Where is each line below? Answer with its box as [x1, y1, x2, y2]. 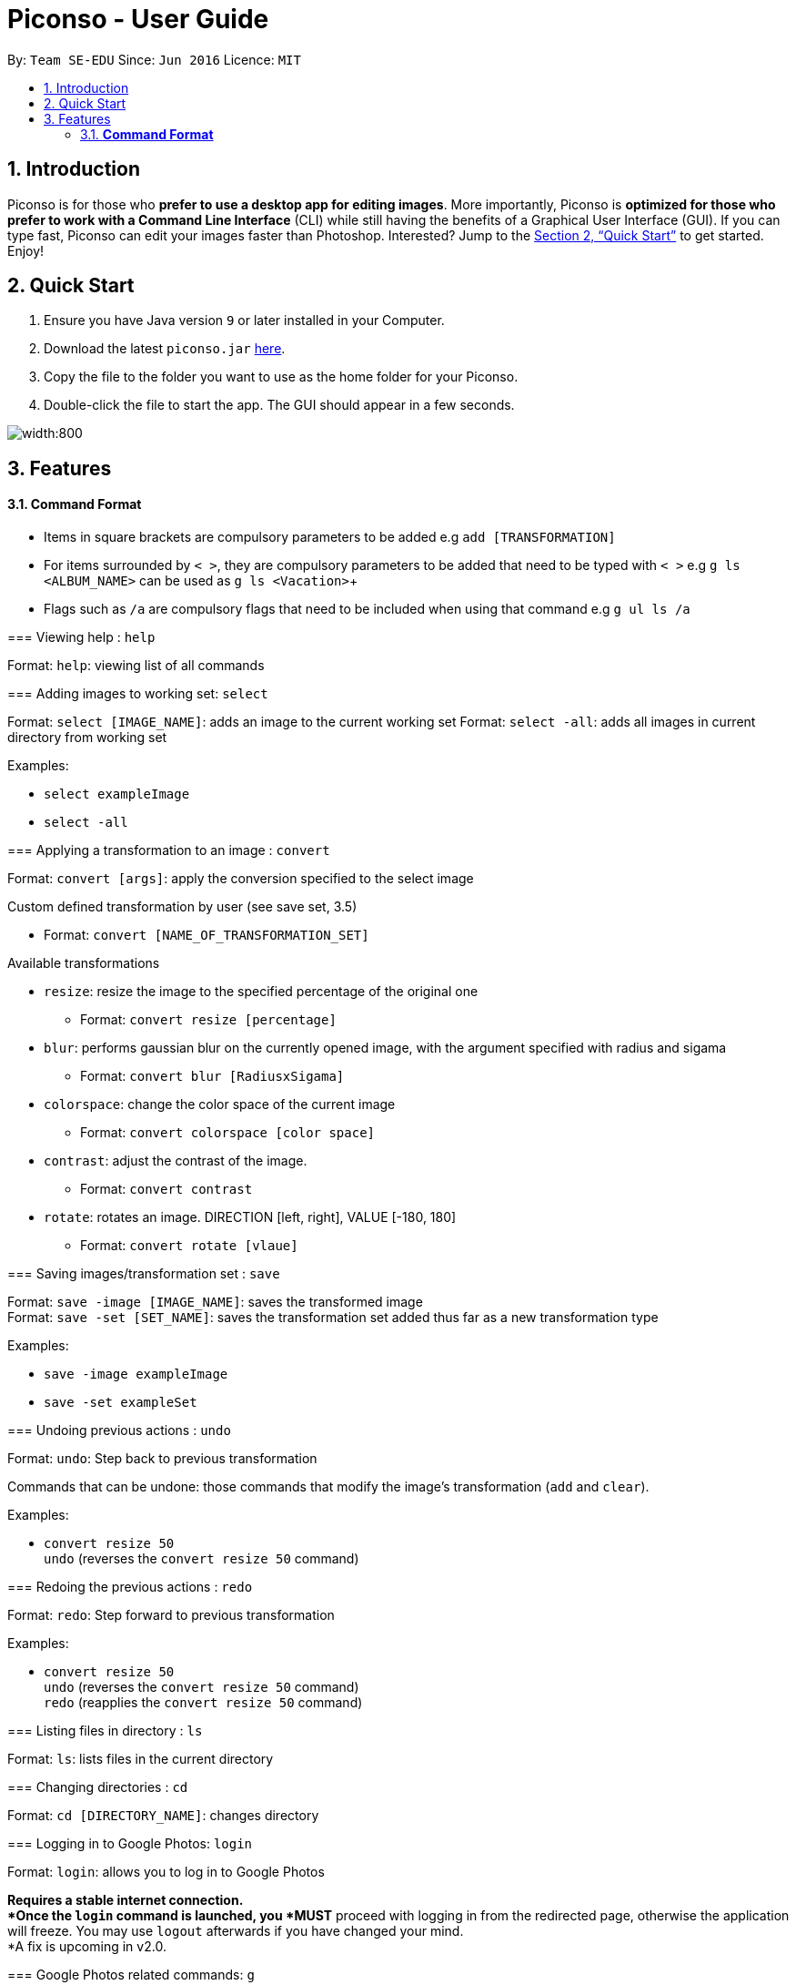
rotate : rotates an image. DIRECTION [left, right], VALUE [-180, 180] [44, 1209, 457, 1226]
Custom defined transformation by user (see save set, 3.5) [7, 899, 358, 915]
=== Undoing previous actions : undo [7, 1422, 231, 1439]
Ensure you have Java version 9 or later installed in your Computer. [44, 312, 445, 329]
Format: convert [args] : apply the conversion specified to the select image [7, 870, 474, 887]
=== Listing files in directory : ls [7, 1723, 203, 1739]
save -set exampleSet [44, 1395, 197, 1410]
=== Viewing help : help [7, 629, 156, 646]
